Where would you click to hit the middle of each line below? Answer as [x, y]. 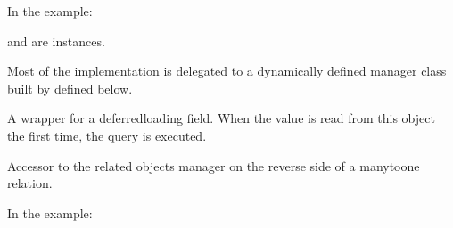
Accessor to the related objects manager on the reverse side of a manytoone [214, 165]
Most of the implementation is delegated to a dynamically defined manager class [227, 71]
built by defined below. [70, 88]
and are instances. [56, 41]
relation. [30, 183]
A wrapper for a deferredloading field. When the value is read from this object [221, 118]
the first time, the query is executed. [107, 135]
